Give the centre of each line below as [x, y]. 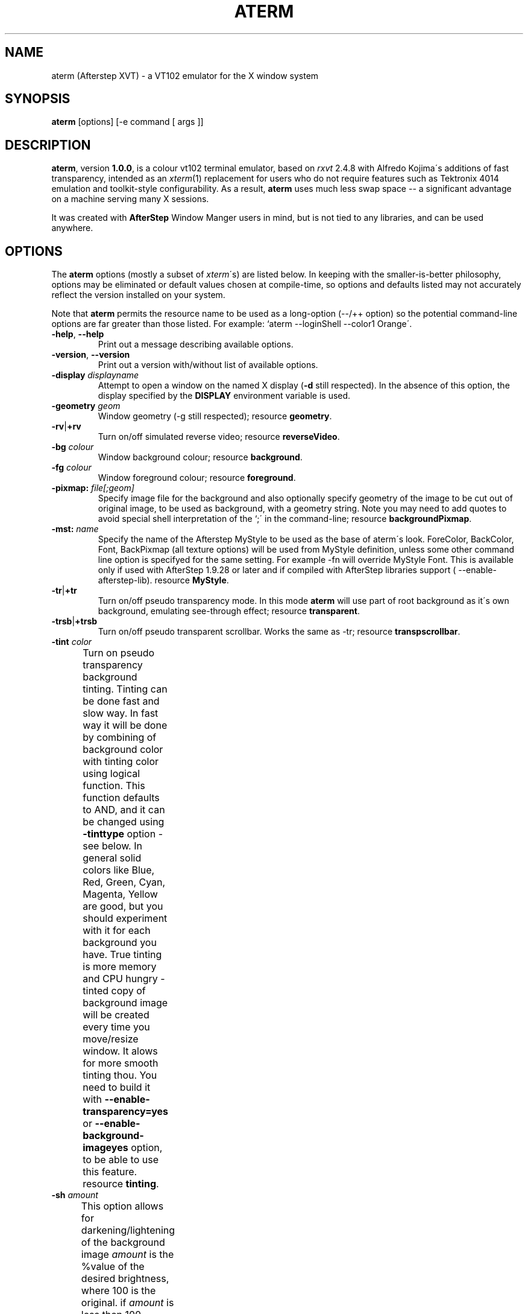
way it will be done [125, 725]
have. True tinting [122, 955]
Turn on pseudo [119, 653]
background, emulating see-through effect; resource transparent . [229, 611]
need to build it [117, 1087]
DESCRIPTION [48, 145]
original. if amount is [127, 1303]
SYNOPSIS [38, 99]
